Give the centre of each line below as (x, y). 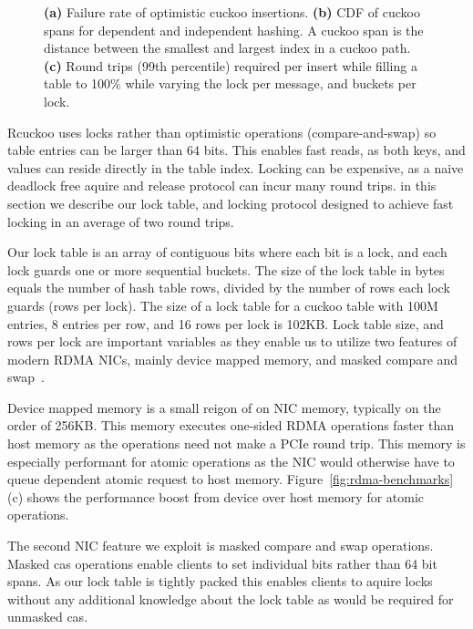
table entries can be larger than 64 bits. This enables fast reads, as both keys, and (236, 150)
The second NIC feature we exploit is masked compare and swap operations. (221, 546)
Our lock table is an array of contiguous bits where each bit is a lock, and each (227, 252)
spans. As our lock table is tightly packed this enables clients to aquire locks (220, 581)
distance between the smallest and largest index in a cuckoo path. (227, 48)
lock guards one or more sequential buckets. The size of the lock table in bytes (226, 269)
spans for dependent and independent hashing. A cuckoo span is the (234, 30)
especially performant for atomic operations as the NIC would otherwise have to (231, 461)
